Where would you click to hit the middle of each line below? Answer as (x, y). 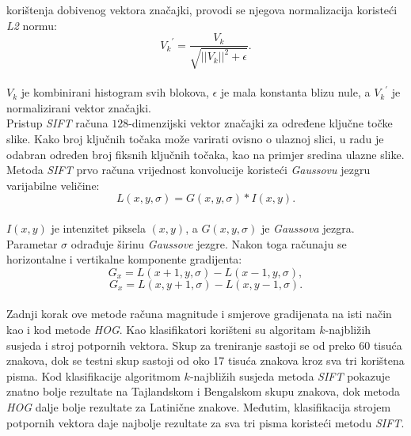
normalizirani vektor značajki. (79, 107)
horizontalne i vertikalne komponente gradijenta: (124, 259)
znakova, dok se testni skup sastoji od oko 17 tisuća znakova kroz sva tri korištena (205, 360)
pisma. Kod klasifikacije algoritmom (93, 375)
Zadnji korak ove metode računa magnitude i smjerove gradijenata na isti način (199, 314)
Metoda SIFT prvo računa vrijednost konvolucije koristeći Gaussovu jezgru (188, 170)
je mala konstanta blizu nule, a (295, 92)
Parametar (32, 243)
